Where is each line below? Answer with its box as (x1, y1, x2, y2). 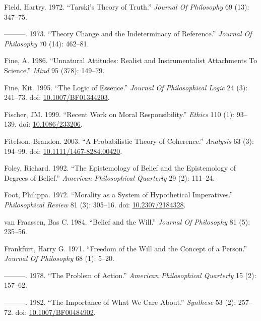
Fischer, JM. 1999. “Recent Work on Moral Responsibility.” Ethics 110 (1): (4, 109, 234, 119)
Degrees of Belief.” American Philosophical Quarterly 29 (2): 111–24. (4, 172, 215, 183)
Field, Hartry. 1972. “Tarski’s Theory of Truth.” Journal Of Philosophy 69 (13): (4, 2, 249, 12)
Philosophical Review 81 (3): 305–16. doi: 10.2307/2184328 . (4, 199, 186, 209)
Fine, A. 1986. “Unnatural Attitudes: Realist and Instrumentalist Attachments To (4, 55, 257, 66)
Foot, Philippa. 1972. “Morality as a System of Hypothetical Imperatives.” (4, 189, 233, 200)
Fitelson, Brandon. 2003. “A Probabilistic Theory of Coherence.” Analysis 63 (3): (4, 135, 254, 146)
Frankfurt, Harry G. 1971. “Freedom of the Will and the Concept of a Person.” (4, 243, 247, 253)
